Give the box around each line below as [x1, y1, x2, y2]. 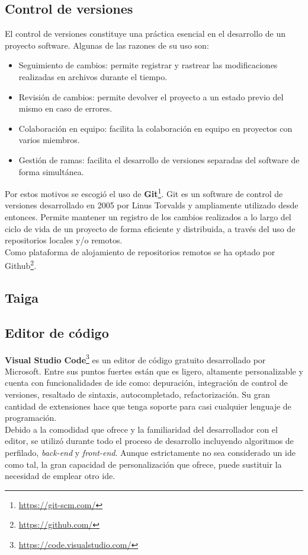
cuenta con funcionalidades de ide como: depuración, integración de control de [5, 376, 288, 389]
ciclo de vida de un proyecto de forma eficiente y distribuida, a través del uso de [5, 222, 296, 234]
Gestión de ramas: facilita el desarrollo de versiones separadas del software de [18, 153, 300, 166]
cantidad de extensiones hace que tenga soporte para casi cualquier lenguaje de [5, 399, 291, 412]
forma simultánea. [18, 165, 84, 177]
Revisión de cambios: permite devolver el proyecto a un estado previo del [18, 90, 284, 103]
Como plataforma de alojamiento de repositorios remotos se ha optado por [5, 245, 275, 258]
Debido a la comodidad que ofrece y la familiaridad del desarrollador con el [5, 423, 278, 435]
